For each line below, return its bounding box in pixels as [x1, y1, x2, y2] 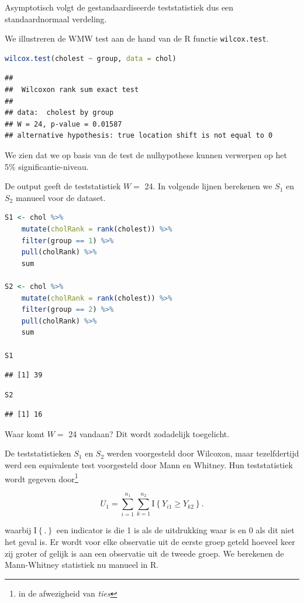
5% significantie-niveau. [5, 160, 89, 172]
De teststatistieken [5, 447, 71, 459]
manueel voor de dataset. [15, 191, 106, 203]
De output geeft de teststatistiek [5, 180, 121, 192]
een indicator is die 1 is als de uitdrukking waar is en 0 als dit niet [56, 524, 295, 536]
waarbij [5, 524, 32, 536]
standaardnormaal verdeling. [5, 12, 107, 25]
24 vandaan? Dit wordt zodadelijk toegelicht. [68, 427, 230, 440]
